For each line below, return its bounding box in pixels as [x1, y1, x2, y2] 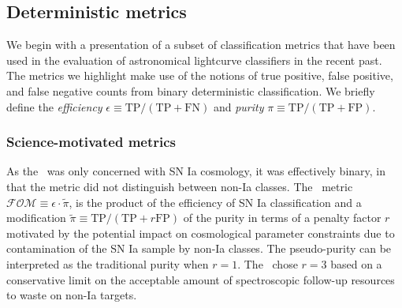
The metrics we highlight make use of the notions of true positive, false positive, [6, 67, 393, 84]
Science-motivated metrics [6, 132, 177, 152]
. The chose [237, 255, 298, 272]
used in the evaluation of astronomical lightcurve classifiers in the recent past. [6, 51, 382, 68]
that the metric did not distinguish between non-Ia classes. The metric [6, 178, 353, 194]
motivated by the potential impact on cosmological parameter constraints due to [6, 224, 395, 241]
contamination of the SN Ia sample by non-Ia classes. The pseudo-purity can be [6, 240, 392, 257]
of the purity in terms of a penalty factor [183, 209, 382, 226]
